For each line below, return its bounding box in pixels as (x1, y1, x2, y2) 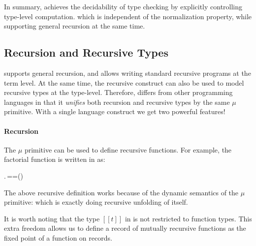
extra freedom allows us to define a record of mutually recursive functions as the (4, 223, 246, 233)
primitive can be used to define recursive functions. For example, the (24, 144, 232, 154)
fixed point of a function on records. (4, 232, 112, 243)
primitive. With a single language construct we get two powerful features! (4, 106, 225, 117)
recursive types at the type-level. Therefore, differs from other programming (4, 87, 233, 97)
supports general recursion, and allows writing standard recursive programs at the (4, 67, 251, 78)
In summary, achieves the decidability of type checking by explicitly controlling (4, 1, 243, 11)
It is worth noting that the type (4, 213, 100, 223)
